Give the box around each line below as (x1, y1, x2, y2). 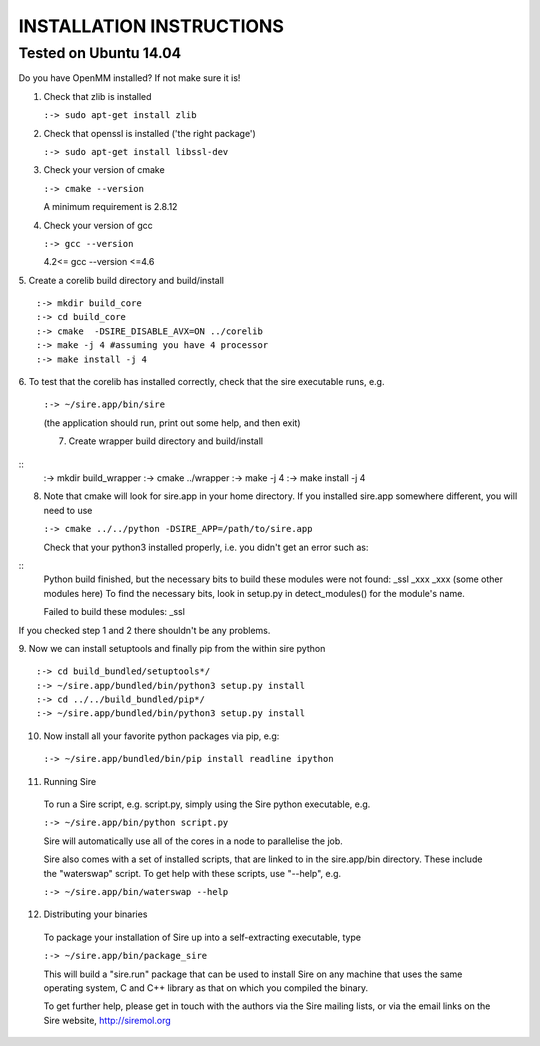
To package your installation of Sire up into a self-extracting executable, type (43, 931, 362, 943)
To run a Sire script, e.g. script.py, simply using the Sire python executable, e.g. (43, 798, 371, 810)
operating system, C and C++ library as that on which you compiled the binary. (43, 981, 369, 994)
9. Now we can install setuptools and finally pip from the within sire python (18, 642, 326, 654)
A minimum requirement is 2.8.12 (43, 201, 178, 213)
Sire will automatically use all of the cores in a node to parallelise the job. (43, 835, 344, 847)
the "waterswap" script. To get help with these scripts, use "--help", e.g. (43, 867, 342, 879)
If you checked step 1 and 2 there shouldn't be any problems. (18, 624, 271, 636)
